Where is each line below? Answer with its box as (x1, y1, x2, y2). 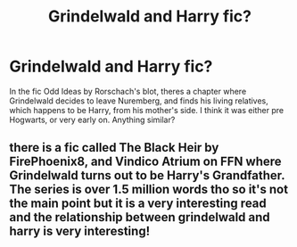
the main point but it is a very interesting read (9, 196, 268, 211)
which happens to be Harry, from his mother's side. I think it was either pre (9, 104, 285, 115)
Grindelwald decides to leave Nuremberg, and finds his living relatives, (9, 95, 269, 106)
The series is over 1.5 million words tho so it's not (9, 182, 288, 197)
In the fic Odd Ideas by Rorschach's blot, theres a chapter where (9, 86, 247, 96)
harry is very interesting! (9, 224, 150, 239)
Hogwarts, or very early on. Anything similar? (9, 114, 176, 125)
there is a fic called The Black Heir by (9, 140, 219, 155)
